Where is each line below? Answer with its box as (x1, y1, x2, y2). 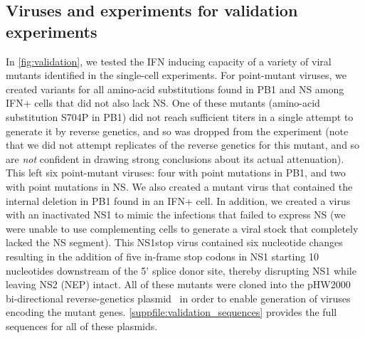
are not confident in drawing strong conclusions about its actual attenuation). (6, 151, 344, 166)
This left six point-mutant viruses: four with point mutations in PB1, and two (6, 165, 346, 180)
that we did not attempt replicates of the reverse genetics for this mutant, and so (6, 137, 360, 152)
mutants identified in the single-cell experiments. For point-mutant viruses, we (6, 68, 347, 83)
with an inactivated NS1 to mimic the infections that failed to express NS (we (6, 207, 346, 222)
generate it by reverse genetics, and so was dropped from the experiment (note (6, 123, 349, 138)
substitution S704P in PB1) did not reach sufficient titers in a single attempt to (6, 109, 354, 124)
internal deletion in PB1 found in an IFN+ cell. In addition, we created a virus (6, 193, 351, 208)
